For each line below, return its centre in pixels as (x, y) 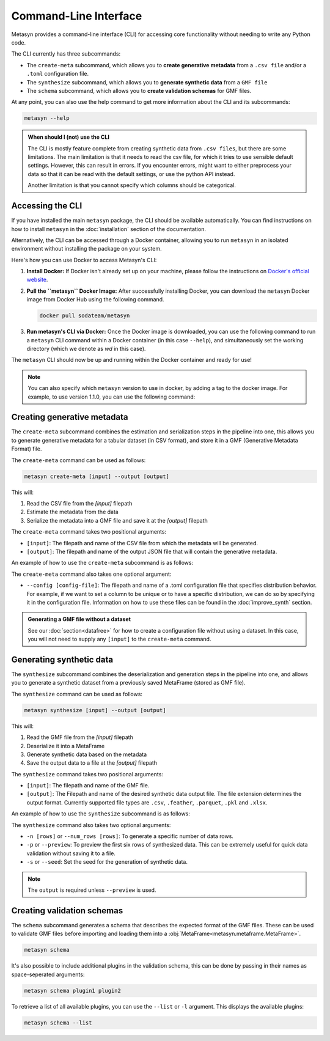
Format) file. (27, 449)
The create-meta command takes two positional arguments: (89, 532)
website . (37, 280)
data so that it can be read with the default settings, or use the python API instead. (131, 174)
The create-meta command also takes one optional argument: (91, 574)
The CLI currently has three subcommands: (66, 54)
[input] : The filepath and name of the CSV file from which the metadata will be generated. (142, 543)
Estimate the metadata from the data (72, 512)
